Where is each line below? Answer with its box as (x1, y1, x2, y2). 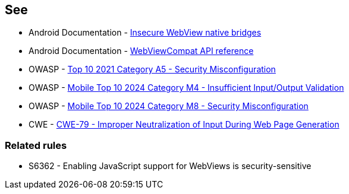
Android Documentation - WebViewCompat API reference (29, 46, 254, 56)
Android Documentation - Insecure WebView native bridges (29, 27, 262, 38)
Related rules (5, 139, 67, 151)
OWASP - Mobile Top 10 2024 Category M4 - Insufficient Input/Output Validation (29, 82, 344, 93)
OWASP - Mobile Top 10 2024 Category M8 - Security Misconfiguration (29, 101, 309, 112)
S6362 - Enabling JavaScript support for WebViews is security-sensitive (29, 161, 312, 171)
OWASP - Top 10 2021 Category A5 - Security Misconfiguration (29, 64, 276, 75)
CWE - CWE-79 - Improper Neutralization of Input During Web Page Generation (29, 119, 339, 130)
